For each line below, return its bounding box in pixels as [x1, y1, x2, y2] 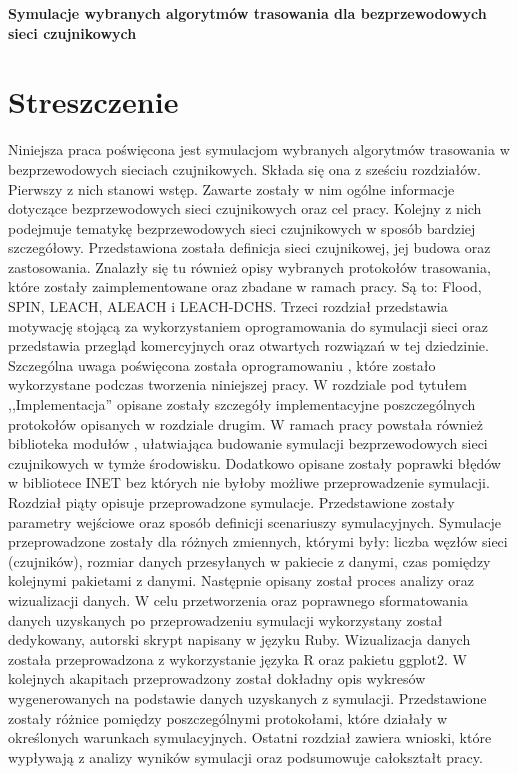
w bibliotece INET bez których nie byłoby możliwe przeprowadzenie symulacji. [8, 472, 490, 493]
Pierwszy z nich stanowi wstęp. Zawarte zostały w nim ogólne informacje [8, 178, 455, 199]
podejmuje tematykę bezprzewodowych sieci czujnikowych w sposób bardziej [8, 217, 476, 238]
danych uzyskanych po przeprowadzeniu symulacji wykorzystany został [8, 609, 443, 630]
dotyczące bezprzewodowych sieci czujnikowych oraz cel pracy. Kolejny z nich [8, 198, 482, 219]
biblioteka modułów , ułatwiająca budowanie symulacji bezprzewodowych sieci [8, 433, 488, 454]
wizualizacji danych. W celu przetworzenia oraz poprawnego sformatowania [8, 589, 468, 610]
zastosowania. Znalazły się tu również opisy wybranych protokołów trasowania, [8, 256, 491, 277]
